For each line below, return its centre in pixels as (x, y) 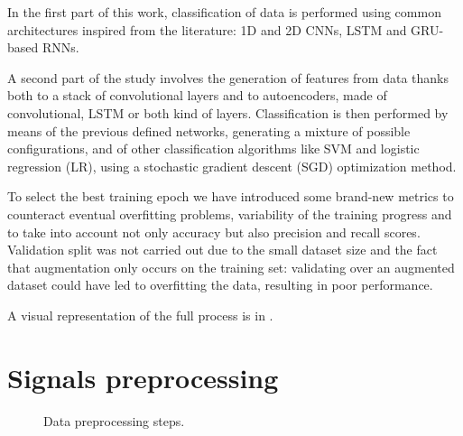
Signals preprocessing (143, 377)
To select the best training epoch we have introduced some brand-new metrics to (231, 196)
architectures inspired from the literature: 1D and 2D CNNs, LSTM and (207, 29)
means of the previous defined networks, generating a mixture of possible (209, 130)
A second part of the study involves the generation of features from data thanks (228, 77)
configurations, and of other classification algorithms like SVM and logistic (213, 148)
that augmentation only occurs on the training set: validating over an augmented (231, 267)
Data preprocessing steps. (114, 420)
